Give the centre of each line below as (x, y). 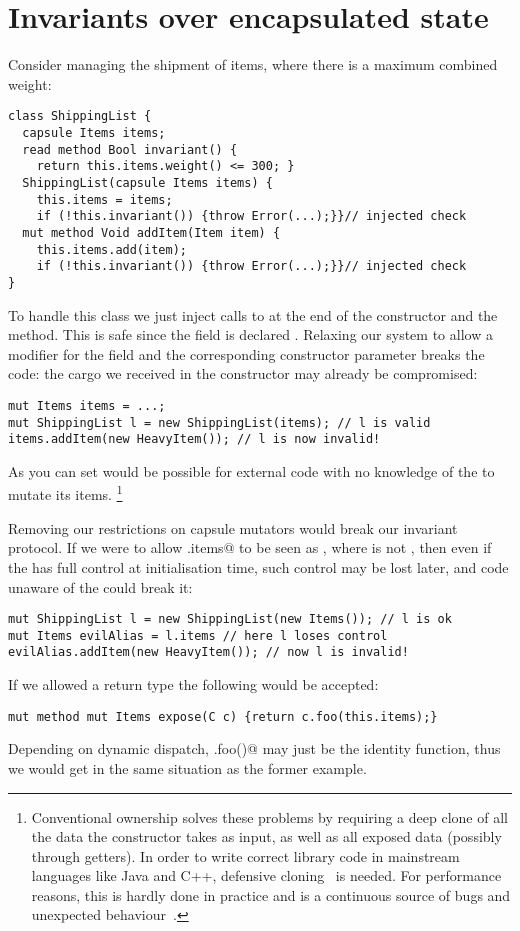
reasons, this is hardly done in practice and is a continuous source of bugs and (271, 894)
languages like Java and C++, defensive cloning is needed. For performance (266, 875)
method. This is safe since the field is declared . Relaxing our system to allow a (250, 334)
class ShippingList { (80, 116)
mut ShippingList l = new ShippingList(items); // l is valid (219, 422)
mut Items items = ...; (87, 405)
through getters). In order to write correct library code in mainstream (245, 855)
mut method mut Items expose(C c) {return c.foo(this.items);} (223, 716)
